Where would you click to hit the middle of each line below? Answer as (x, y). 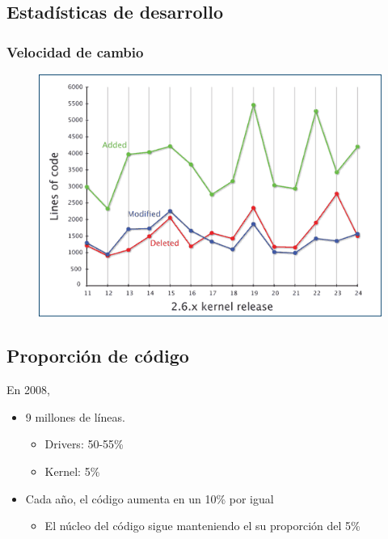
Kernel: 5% (72, 471)
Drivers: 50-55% (84, 444)
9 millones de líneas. (75, 416)
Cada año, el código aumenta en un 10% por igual (150, 498)
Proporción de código (98, 356)
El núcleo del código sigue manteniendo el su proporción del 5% (202, 526)
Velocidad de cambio (75, 51)
